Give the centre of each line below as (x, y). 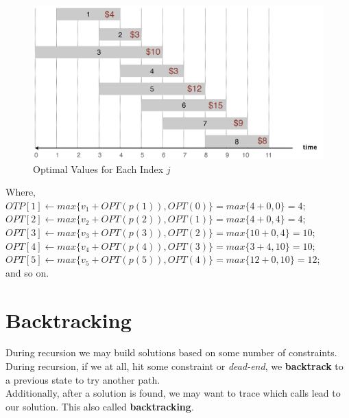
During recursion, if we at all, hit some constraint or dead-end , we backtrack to (174, 366)
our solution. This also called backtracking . (100, 406)
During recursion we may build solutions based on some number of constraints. (171, 352)
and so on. (27, 272)
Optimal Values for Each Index (98, 169)
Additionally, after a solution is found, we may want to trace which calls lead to (173, 393)
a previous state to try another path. (83, 379)
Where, (21, 192)
